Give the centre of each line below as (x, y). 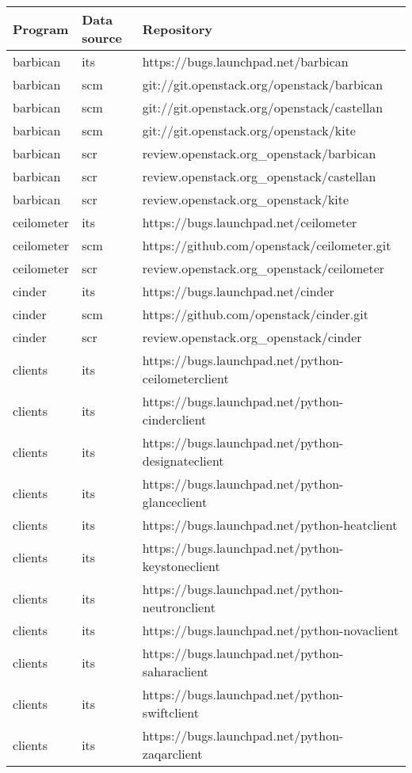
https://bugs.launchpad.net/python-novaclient (271, 630)
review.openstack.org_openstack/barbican (259, 153)
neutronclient (179, 607)
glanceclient (175, 502)
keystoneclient (181, 566)
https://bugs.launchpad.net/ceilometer (250, 222)
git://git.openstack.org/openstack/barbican (263, 84)
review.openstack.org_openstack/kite (246, 199)
